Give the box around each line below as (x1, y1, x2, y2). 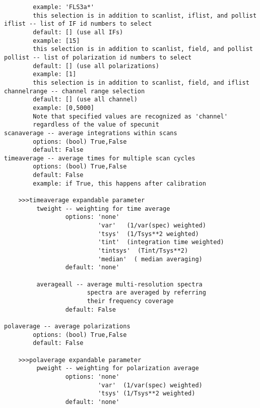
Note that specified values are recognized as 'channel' (33, 112, 228, 120)
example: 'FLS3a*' (33, 4, 94, 11)
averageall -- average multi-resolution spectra (36, 280, 203, 288)
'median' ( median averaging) (98, 255, 203, 263)
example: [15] (33, 37, 80, 44)
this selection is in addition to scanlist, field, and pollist (33, 45, 253, 53)
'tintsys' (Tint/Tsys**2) (98, 247, 188, 255)
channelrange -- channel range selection (4, 87, 145, 95)
